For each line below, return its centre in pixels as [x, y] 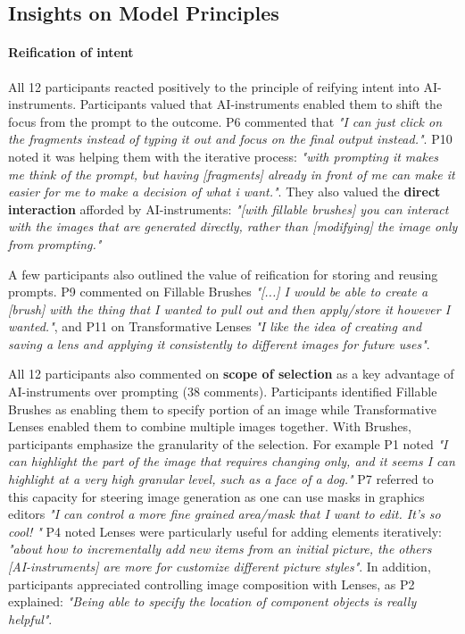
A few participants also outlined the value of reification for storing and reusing [223, 274]
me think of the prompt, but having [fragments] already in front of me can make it [232, 174]
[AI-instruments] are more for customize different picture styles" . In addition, [220, 567]
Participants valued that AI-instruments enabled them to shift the [261, 104]
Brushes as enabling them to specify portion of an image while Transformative [222, 409]
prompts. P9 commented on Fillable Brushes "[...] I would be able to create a [218, 292]
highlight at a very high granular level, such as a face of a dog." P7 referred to [221, 479]
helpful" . [30, 618]
